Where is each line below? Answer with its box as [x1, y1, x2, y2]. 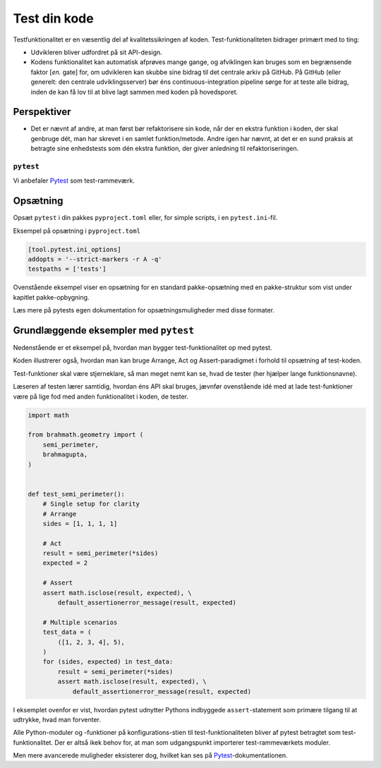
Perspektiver [13, 106, 71, 118]
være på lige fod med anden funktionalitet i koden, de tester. [13, 392, 189, 401]
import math [28, 411, 70, 419]
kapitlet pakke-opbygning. [13, 293, 90, 301]
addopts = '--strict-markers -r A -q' [28, 255, 162, 263]
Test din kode [13, 11, 95, 26]
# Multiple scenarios [42, 618, 118, 626]
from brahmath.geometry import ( [28, 431, 144, 439]
